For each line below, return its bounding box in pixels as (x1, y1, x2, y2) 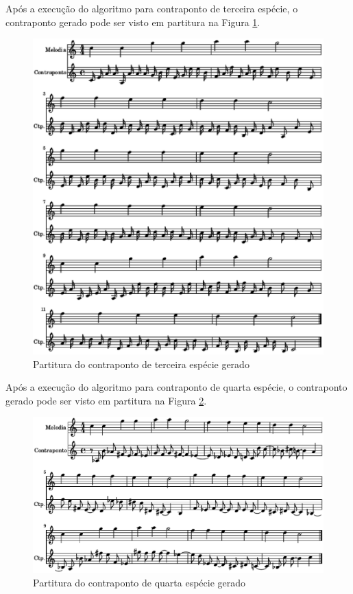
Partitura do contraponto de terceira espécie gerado (33, 356, 249, 371)
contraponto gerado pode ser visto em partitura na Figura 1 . (5, 14, 260, 29)
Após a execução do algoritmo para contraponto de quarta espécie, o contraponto (5, 380, 348, 394)
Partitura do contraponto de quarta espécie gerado (33, 575, 246, 589)
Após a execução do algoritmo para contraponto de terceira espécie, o (5, 1, 298, 15)
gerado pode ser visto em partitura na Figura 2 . (5, 393, 207, 407)
